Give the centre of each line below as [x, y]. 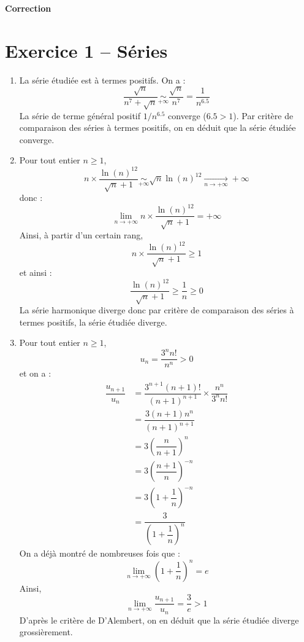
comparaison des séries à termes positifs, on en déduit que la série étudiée [158, 127]
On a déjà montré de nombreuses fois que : [100, 553]
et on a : [35, 373]
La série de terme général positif [80, 115]
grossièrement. [46, 632]
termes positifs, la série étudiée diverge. [93, 322]
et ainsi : [36, 272]
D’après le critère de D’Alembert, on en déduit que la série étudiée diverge [159, 620]
